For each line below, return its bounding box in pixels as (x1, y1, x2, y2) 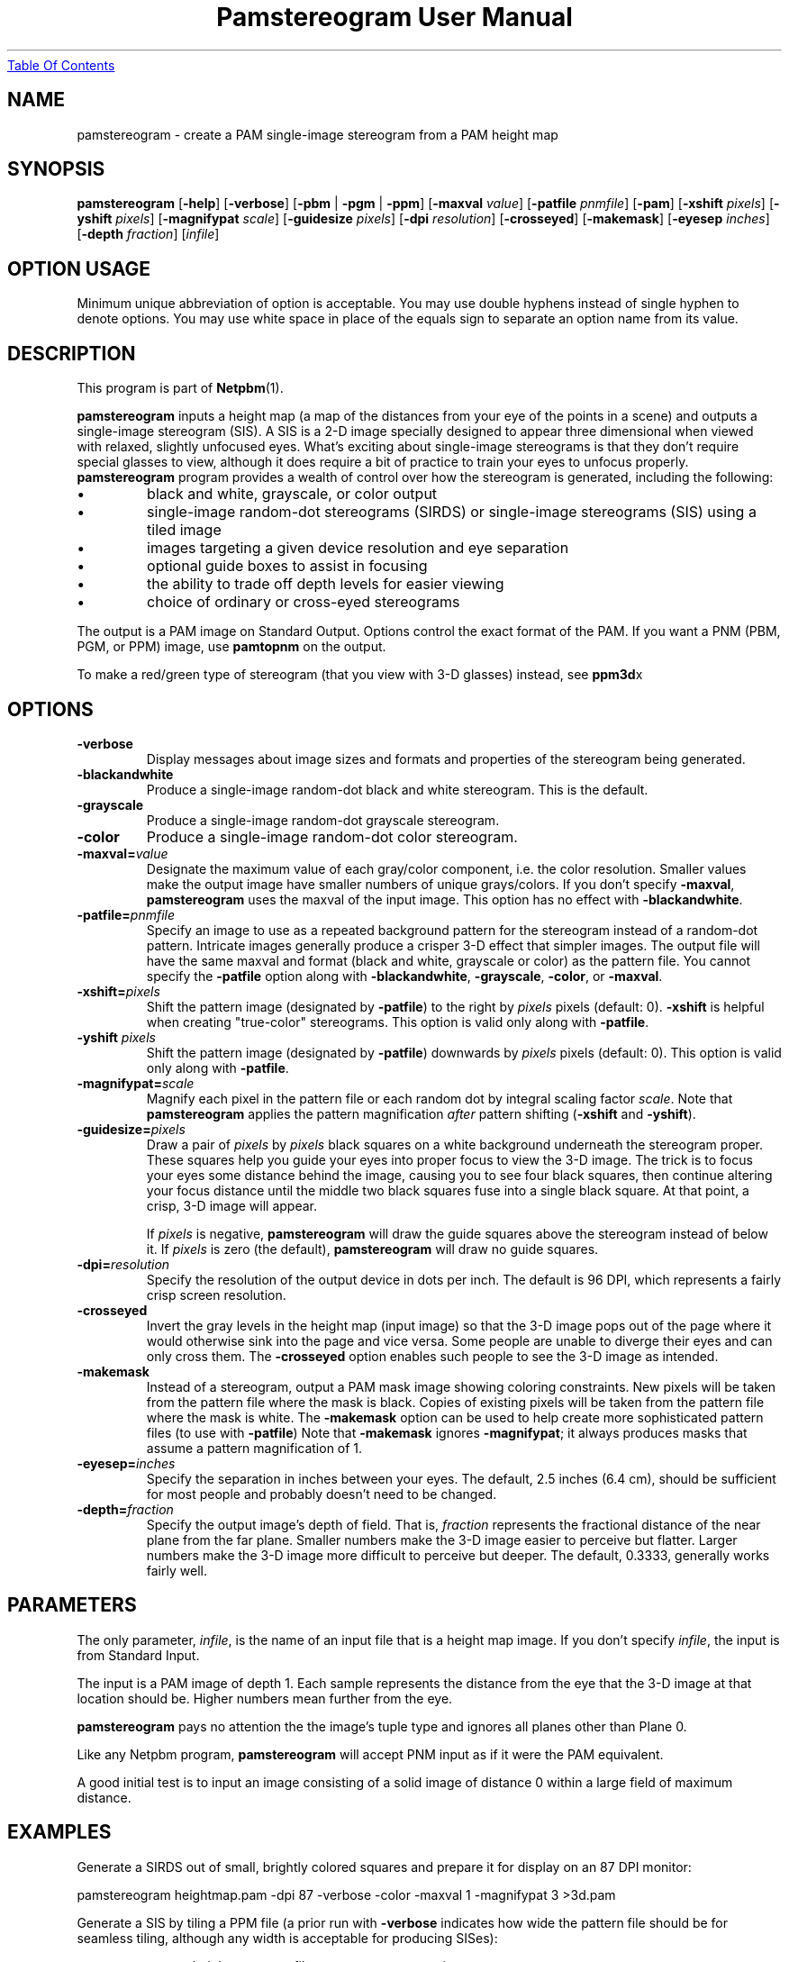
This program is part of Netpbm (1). (77, 380, 284, 396)
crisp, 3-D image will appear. (146, 1197, 318, 1213)
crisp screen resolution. (146, 1286, 286, 1303)
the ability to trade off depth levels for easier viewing (147, 575, 504, 594)
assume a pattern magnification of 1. (146, 1440, 363, 1456)
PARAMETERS (7, 1594, 137, 1617)
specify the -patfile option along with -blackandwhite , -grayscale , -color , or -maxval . (146, 967, 663, 984)
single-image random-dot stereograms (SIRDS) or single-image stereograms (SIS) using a (147, 503, 757, 522)
